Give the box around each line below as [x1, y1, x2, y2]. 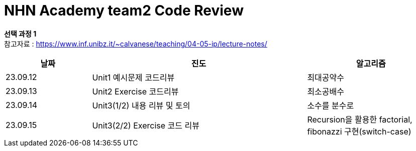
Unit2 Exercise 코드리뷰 [92, 86, 179, 96]
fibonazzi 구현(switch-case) [307, 126, 411, 136]
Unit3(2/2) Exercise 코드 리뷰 [92, 120, 199, 130]
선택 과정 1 [4, 29, 37, 38]
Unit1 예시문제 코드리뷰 [92, 72, 175, 82]
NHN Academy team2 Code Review [4, 2, 244, 19]
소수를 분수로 [307, 100, 354, 110]
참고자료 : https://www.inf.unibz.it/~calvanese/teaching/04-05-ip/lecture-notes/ [4, 39, 267, 48]
